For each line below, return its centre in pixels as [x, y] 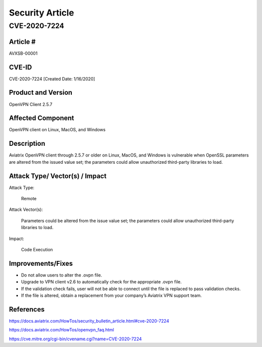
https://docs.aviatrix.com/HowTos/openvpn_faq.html [61, 330]
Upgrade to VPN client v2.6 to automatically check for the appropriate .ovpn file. [101, 282]
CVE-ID [20, 67]
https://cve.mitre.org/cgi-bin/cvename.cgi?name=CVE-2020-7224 [75, 339]
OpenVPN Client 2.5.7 [31, 104]
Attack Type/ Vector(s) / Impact [58, 176]
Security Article [41, 13]
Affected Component [41, 118]
